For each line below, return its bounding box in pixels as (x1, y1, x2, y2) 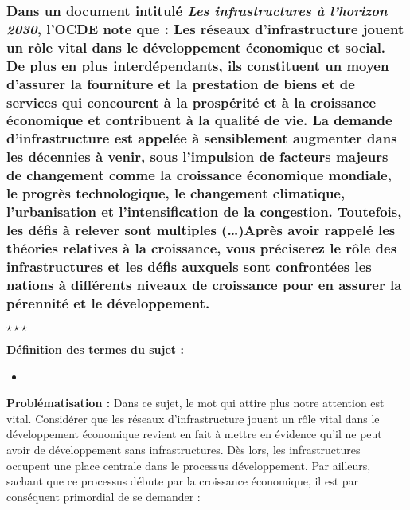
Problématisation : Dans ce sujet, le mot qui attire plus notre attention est (6, 394, 385, 411)
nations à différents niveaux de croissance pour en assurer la (6, 274, 402, 294)
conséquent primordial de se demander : (6, 488, 201, 504)
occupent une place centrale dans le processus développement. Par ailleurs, (6, 457, 371, 473)
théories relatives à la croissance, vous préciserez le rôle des (6, 237, 397, 257)
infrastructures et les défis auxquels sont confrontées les (6, 256, 372, 276)
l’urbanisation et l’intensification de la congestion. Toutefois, (6, 202, 402, 222)
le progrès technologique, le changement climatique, (6, 183, 346, 203)
